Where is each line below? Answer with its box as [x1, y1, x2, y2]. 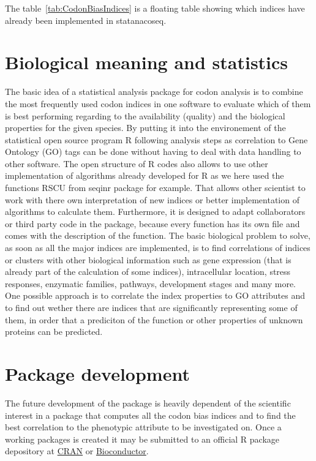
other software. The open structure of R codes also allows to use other [5, 157, 268, 170]
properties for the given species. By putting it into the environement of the [5, 121, 286, 134]
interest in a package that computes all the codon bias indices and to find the [5, 408, 296, 421]
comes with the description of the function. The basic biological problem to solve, [5, 229, 310, 242]
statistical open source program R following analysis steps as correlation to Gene [5, 133, 308, 146]
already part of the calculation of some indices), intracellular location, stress [5, 265, 291, 278]
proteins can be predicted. [5, 325, 103, 338]
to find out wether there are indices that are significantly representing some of [5, 301, 298, 313]
